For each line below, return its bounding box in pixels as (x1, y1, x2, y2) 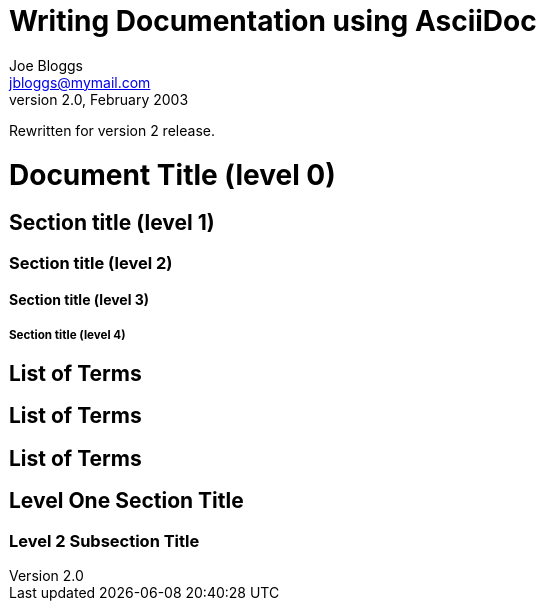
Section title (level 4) (9, 327, 126, 342)
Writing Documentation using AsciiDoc (9, 4, 537, 38)
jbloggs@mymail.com (9, 73, 151, 91)
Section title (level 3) (9, 291, 150, 309)
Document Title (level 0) (9, 157, 336, 192)
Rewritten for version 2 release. (9, 121, 215, 139)
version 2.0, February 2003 (9, 90, 189, 108)
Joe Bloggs (9, 56, 83, 74)
